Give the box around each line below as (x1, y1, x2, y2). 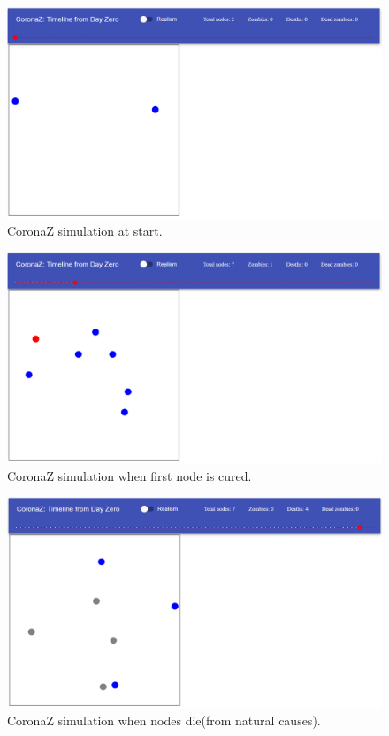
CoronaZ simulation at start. (7, 221, 163, 240)
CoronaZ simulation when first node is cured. (7, 466, 252, 484)
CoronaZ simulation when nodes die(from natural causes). (7, 711, 321, 730)
